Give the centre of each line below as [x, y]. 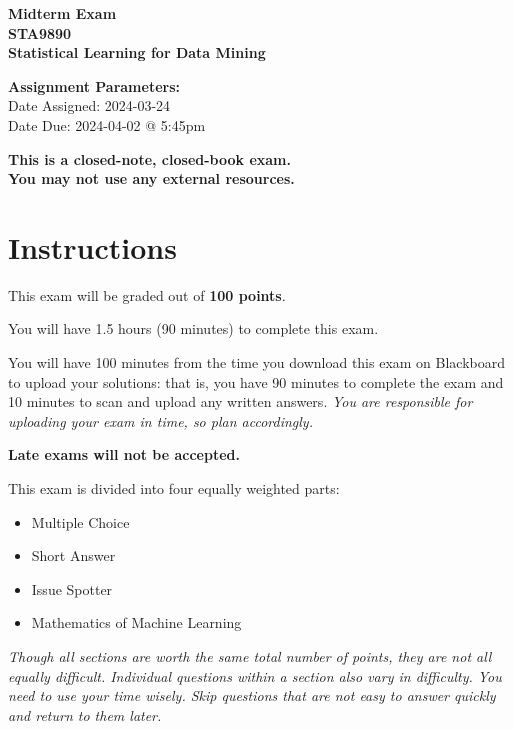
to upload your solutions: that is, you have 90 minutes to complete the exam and [256, 381]
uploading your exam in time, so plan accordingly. [160, 420]
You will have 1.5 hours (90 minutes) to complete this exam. [193, 328]
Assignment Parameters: [94, 85]
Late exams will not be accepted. [124, 454]
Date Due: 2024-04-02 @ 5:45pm [107, 124]
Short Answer [73, 555]
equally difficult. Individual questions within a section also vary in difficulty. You [255, 675]
